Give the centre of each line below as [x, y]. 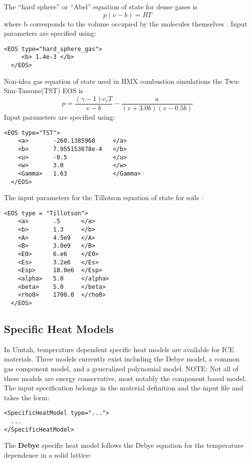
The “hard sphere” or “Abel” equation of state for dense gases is [101, 6]
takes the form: [27, 397]
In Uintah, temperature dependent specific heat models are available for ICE [119, 349]
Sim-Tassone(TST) [32, 90]
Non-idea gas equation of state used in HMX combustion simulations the [113, 81]
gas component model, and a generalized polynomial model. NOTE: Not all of [121, 369]
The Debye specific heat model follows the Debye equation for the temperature [124, 445]
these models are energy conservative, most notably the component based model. [125, 378]
